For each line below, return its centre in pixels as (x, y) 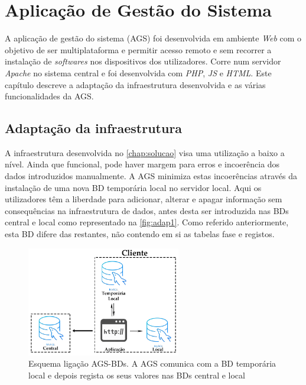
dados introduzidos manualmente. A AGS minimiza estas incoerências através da (151, 176)
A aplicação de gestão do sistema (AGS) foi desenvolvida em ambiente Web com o (153, 38)
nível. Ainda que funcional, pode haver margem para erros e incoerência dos (142, 164)
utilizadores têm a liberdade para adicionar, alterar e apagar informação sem (144, 199)
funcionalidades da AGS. (49, 96)
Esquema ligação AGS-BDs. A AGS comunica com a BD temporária (152, 363)
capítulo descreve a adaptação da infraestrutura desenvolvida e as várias (135, 84)
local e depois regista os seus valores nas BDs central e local (137, 375)
